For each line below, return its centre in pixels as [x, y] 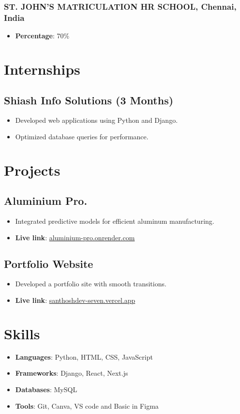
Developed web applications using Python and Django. [97, 120]
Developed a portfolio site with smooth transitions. [91, 284]
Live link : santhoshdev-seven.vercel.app [75, 300]
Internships [42, 69]
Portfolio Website [49, 263]
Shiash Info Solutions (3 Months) [89, 100]
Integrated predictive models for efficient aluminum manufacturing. [115, 221]
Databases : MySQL [46, 389]
